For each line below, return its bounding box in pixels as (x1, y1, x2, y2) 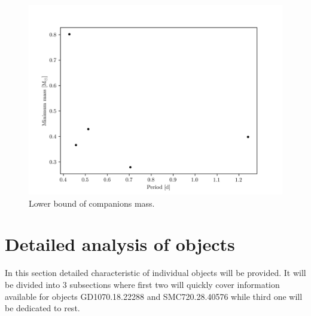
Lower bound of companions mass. (29, 197, 155, 209)
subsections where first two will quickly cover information (69, 278, 280, 290)
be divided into (5, 278, 60, 290)
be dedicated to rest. (5, 302, 80, 314)
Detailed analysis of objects (5, 232, 235, 256)
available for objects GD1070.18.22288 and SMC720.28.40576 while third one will (5, 290, 303, 302)
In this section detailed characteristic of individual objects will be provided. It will (5, 266, 306, 279)
